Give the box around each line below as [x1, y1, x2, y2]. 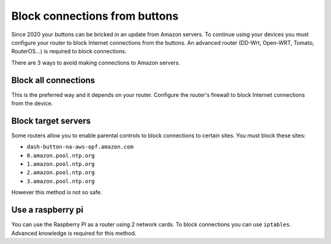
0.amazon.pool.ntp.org [26, 152, 95, 159]
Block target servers [11, 115, 91, 126]
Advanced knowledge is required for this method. [11, 229, 137, 237]
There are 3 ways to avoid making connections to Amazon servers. [11, 59, 181, 66]
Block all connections [11, 75, 95, 85]
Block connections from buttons [11, 9, 179, 23]
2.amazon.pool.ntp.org [26, 169, 95, 176]
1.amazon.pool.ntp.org [26, 161, 95, 168]
